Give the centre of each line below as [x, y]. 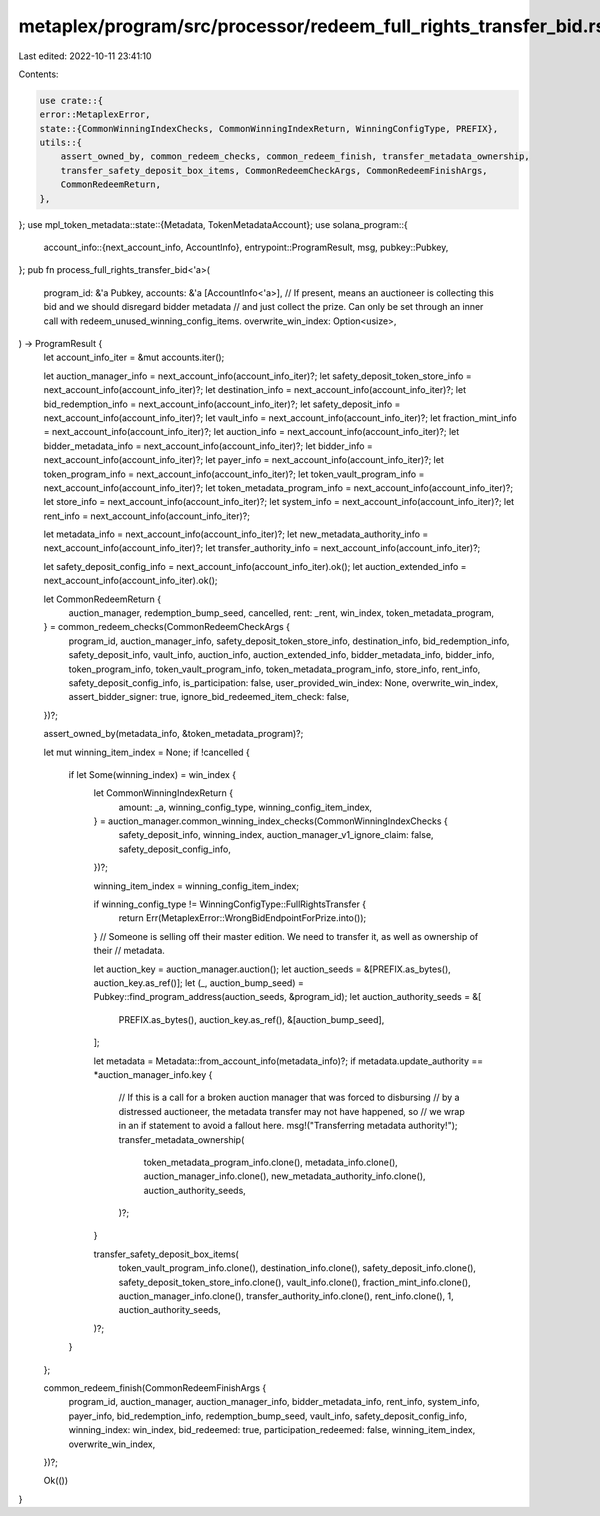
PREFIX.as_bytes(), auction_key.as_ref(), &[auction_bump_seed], [251, 1019]
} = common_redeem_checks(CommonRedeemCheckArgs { [166, 627]
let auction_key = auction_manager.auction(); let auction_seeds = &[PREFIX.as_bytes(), [272, 969]
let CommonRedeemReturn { [102, 599]
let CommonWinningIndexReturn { [163, 793]
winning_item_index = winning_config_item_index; [196, 886]
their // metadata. [129, 951]
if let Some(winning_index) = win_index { [152, 774]
